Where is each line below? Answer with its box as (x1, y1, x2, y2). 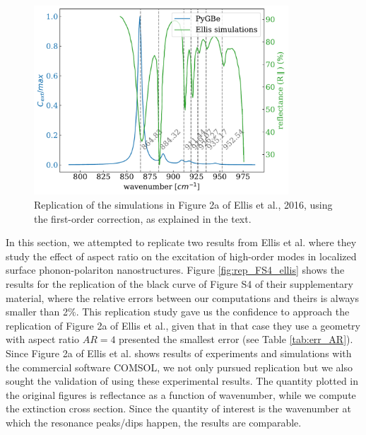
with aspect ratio (6, 332, 79, 347)
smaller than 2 (6, 304, 69, 319)
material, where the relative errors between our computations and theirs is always (6, 290, 359, 305)
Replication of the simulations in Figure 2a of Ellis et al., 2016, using (34, 197, 333, 212)
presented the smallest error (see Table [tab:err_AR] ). (119, 332, 353, 347)
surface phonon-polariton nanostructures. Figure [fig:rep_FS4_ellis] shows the (6, 262, 345, 277)
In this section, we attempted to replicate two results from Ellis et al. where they (6, 235, 357, 250)
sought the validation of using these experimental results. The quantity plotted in (6, 373, 359, 388)
